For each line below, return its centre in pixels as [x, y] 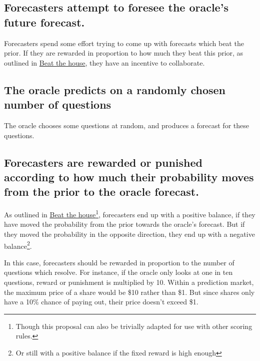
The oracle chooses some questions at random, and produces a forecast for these [126, 125]
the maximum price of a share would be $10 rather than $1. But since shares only [129, 292]
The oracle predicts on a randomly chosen [115, 89]
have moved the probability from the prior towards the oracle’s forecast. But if [124, 224]
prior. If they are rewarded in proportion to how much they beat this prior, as [124, 53]
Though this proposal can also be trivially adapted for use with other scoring [134, 326]
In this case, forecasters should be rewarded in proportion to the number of [119, 262]
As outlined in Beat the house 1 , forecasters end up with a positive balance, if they [130, 214]
